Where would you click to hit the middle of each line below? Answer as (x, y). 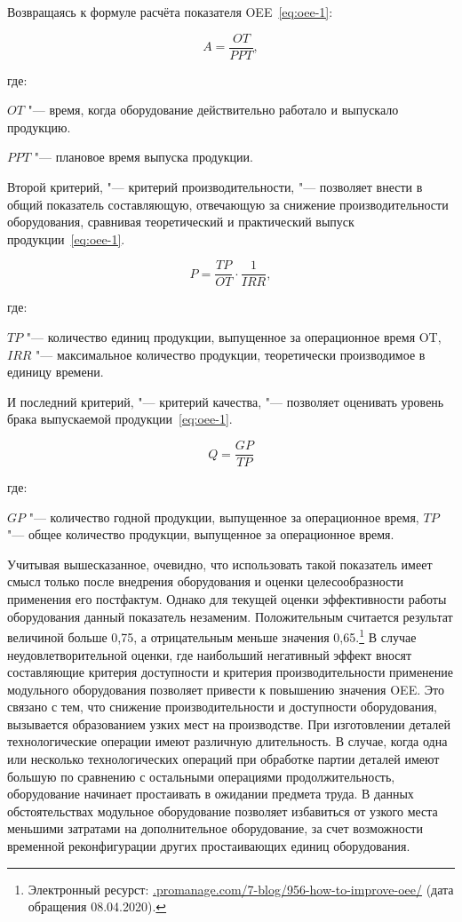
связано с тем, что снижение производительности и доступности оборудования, (222, 707)
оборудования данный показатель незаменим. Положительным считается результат (230, 616)
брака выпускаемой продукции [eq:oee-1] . (120, 419)
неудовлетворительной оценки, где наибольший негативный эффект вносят (210, 654)
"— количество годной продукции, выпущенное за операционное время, (224, 517)
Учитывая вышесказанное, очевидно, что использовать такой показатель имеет (220, 564)
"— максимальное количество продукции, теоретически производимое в (231, 354)
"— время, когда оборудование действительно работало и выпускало (213, 110)
